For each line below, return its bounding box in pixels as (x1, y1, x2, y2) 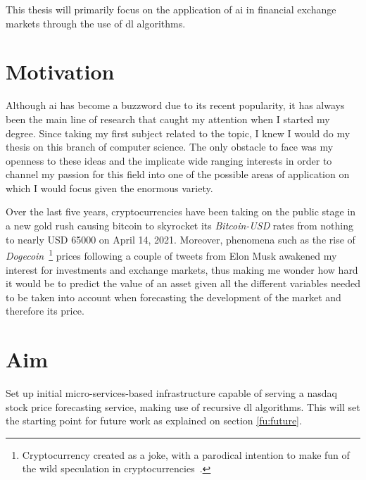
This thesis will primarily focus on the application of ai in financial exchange (6, 2, 336, 16)
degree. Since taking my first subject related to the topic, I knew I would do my (6, 125, 351, 140)
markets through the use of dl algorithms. (6, 15, 186, 30)
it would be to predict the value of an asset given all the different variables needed (6, 276, 360, 291)
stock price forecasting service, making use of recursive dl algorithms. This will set (6, 399, 360, 414)
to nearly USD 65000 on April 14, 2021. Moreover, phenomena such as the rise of (6, 232, 355, 246)
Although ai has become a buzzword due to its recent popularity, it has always (6, 98, 345, 113)
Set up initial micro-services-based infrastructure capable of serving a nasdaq (6, 386, 337, 400)
